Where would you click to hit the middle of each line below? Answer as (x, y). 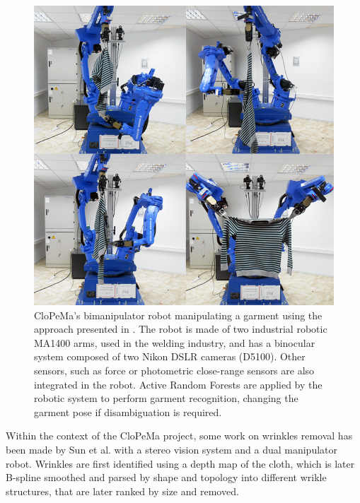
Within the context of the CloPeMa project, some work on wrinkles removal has (179, 436)
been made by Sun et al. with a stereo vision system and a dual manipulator (172, 449)
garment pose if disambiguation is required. (128, 412)
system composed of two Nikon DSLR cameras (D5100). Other (170, 356)
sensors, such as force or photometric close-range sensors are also (174, 370)
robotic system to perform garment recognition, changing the (166, 398)
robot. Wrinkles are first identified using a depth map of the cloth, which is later (180, 463)
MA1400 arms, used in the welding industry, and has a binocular (175, 342)
